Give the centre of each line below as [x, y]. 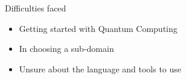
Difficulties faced [36, 8]
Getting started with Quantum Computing [98, 28]
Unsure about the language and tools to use [100, 68]
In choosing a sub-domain [66, 49]
